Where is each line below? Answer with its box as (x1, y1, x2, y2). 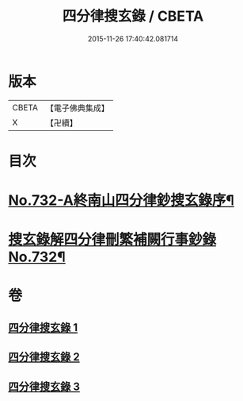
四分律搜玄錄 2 (8, 350, 81, 364)
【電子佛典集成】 (45, 102, 109, 114)
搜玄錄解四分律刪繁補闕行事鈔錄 (8, 231, 217, 249)
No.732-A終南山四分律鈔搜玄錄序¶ (8, 191, 235, 210)
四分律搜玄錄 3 (8, 380, 81, 393)
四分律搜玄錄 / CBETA (62, 7, 204, 25)
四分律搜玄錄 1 (8, 321, 78, 334)
